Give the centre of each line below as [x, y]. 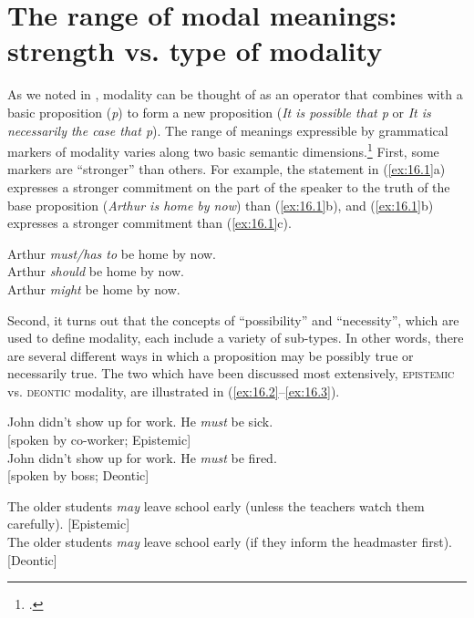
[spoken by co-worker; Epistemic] [99, 440]
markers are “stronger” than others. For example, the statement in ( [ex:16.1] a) [227, 169]
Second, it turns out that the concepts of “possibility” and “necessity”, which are [233, 319]
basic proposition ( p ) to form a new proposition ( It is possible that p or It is [219, 112]
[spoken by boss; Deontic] [78, 475]
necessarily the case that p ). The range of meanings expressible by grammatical [228, 130]
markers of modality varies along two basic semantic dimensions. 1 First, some [223, 150]
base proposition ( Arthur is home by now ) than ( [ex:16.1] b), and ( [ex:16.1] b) [221, 205]
